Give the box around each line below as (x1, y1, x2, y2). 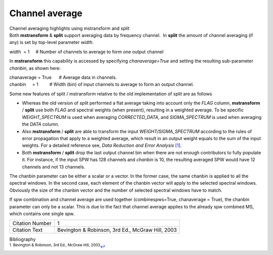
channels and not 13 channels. (22, 163, 85, 169)
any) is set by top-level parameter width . (9, 39, 94, 46)
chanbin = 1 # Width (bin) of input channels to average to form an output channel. (9, 81, 194, 88)
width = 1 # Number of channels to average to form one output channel (9, 49, 164, 55)
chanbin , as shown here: (9, 65, 61, 71)
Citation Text (12, 227, 43, 234)
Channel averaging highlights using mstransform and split (9, 25, 130, 31)
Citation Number (12, 220, 52, 227)
